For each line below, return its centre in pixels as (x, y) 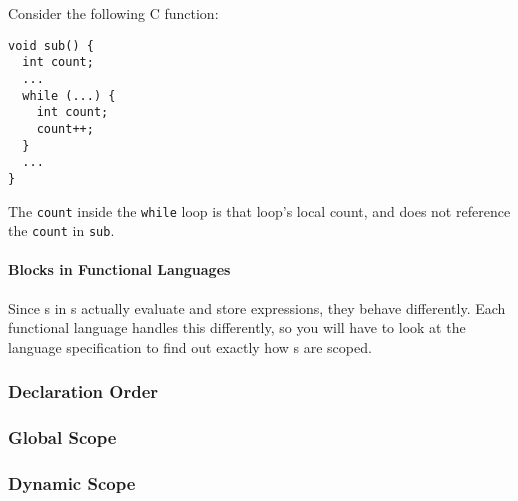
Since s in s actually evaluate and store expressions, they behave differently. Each (257, 307)
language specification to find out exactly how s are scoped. (190, 346)
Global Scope (62, 437)
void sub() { (51, 45)
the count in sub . (61, 230)
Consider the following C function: (113, 13)
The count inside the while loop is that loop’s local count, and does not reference (259, 210)
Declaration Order (83, 391)
